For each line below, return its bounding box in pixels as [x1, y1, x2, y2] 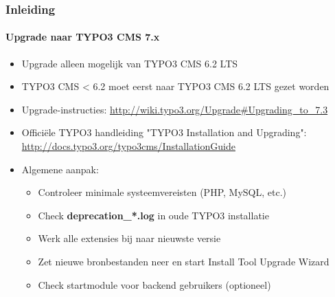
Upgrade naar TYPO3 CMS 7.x [5, 30, 160, 44]
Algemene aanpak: [21, 162, 99, 176]
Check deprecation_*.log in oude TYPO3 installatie [38, 208, 269, 222]
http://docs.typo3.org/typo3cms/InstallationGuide [21, 139, 235, 153]
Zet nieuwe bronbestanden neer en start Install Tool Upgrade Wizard [38, 254, 330, 268]
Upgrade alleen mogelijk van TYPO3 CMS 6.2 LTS [21, 56, 238, 70]
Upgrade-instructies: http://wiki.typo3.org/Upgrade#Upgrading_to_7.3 [21, 102, 328, 116]
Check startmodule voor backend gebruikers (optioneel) [38, 277, 271, 291]
